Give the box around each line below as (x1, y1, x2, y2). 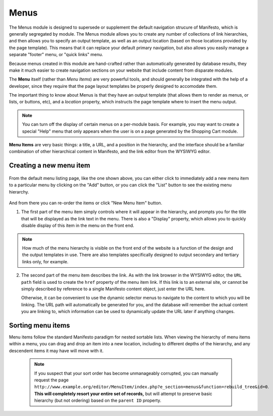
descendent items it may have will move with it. (9, 348, 104, 354)
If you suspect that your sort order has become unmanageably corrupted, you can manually (34, 370, 218, 376)
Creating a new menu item (9, 161, 91, 170)
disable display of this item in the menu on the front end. (21, 222, 134, 229)
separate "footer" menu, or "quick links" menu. (9, 52, 103, 58)
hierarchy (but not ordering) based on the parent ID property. (34, 397, 162, 403)
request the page (34, 377, 69, 383)
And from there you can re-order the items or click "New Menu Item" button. (9, 200, 163, 206)
